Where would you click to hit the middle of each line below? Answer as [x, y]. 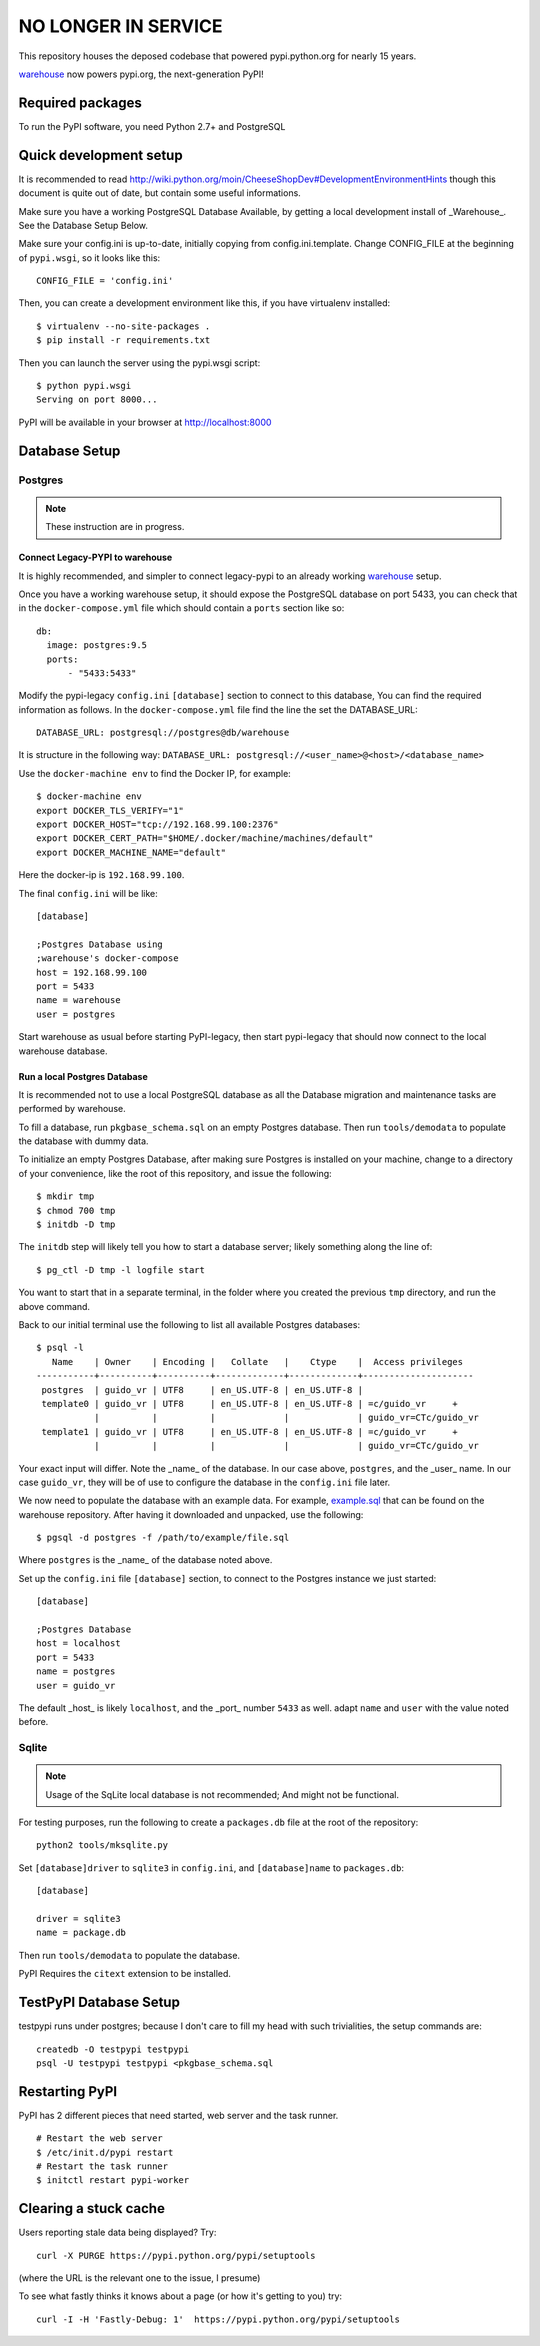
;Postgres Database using [100, 944]
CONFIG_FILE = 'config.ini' [105, 281]
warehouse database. [63, 1051]
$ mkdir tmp [65, 1196]
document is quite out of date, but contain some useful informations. [160, 193]
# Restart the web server [100, 2138]
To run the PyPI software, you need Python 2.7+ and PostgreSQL [152, 126]
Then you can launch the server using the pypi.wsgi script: [139, 362]
